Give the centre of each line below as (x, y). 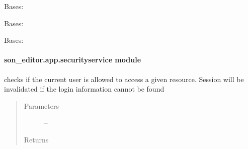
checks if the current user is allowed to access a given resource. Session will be (124, 79)
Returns (36, 139)
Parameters (41, 105)
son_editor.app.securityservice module (73, 60)
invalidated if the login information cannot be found (84, 89)
